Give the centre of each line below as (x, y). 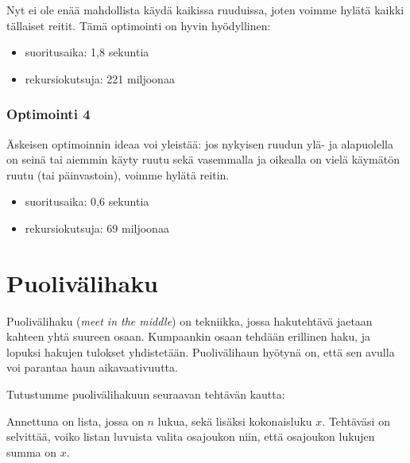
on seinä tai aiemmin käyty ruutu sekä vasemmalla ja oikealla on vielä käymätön (203, 159)
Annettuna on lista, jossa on (75, 421)
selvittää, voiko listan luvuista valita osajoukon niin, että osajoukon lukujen (191, 436)
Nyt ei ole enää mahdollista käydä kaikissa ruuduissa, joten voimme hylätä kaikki (205, 10)
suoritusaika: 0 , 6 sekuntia (87, 201)
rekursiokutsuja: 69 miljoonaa (97, 228)
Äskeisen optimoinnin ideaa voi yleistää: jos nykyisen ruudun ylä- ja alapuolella (200, 143)
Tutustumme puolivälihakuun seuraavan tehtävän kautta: (146, 394)
